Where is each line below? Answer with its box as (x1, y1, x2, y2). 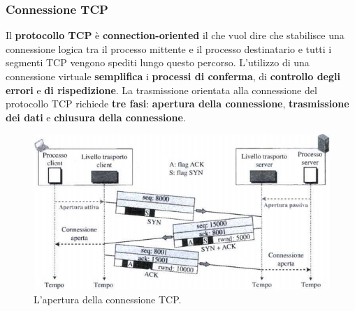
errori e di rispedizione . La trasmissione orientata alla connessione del (6, 82, 317, 97)
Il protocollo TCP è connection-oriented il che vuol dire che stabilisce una (6, 28, 345, 43)
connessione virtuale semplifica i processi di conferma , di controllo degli (6, 69, 340, 83)
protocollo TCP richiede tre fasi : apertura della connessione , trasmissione (6, 96, 349, 111)
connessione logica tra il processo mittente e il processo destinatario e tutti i (6, 41, 332, 56)
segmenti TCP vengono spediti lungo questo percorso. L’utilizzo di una (6, 55, 310, 70)
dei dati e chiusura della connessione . (6, 109, 186, 124)
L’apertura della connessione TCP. (34, 291, 182, 306)
